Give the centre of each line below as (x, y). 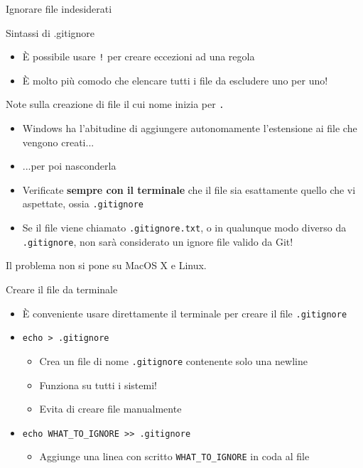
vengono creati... (58, 142)
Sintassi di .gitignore (50, 32)
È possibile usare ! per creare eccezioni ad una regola (139, 56)
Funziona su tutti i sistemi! (98, 385)
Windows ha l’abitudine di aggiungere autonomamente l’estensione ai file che (190, 128)
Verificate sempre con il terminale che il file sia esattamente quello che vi (189, 189)
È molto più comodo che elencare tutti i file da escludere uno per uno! (175, 80)
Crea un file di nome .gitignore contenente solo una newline (173, 360)
